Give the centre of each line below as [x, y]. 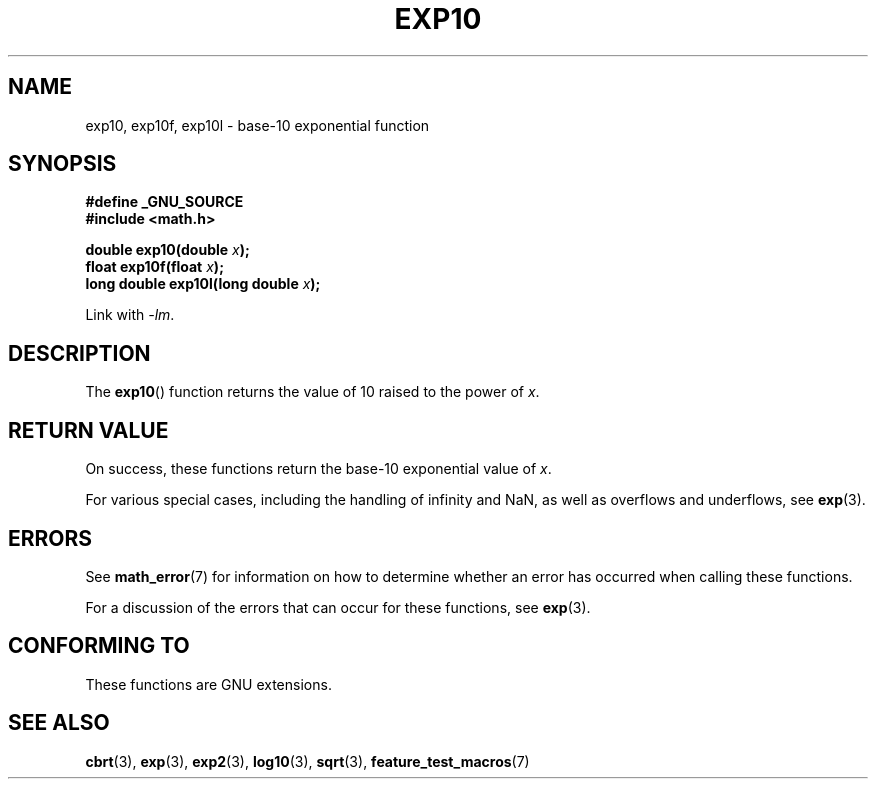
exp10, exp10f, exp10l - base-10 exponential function [257, 125]
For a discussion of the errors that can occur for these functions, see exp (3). [338, 607]
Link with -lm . [130, 315]
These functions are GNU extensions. [208, 684]
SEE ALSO [59, 723]
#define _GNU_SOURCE [164, 202]
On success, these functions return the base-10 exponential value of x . [318, 469]
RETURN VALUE [88, 430]
